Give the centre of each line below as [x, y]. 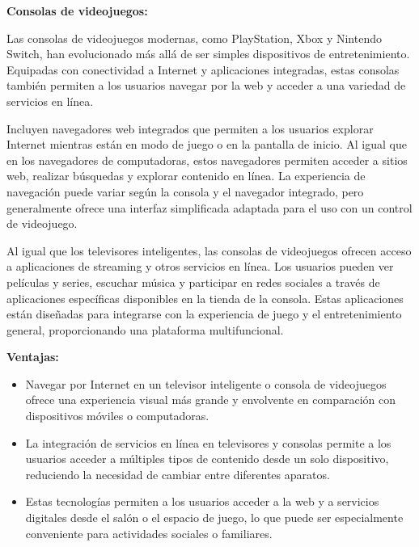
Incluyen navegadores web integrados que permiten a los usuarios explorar [190, 128]
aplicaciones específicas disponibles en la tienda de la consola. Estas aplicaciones [205, 298]
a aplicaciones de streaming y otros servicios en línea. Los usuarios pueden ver [200, 266]
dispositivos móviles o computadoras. [117, 416]
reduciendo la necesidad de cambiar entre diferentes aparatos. [178, 474]
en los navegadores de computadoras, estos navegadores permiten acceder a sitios [207, 160]
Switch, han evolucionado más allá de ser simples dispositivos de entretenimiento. [208, 54]
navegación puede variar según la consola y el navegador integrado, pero [185, 191]
